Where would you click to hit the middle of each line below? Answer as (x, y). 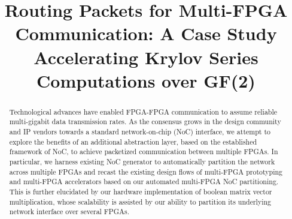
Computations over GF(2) (146, 80)
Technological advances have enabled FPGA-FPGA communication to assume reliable (143, 111)
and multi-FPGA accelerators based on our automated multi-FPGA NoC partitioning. (144, 181)
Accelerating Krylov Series (146, 57)
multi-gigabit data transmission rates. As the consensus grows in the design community (145, 121)
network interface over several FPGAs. (69, 211)
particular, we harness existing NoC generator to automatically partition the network (142, 162)
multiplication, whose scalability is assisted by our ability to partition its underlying (140, 201)
